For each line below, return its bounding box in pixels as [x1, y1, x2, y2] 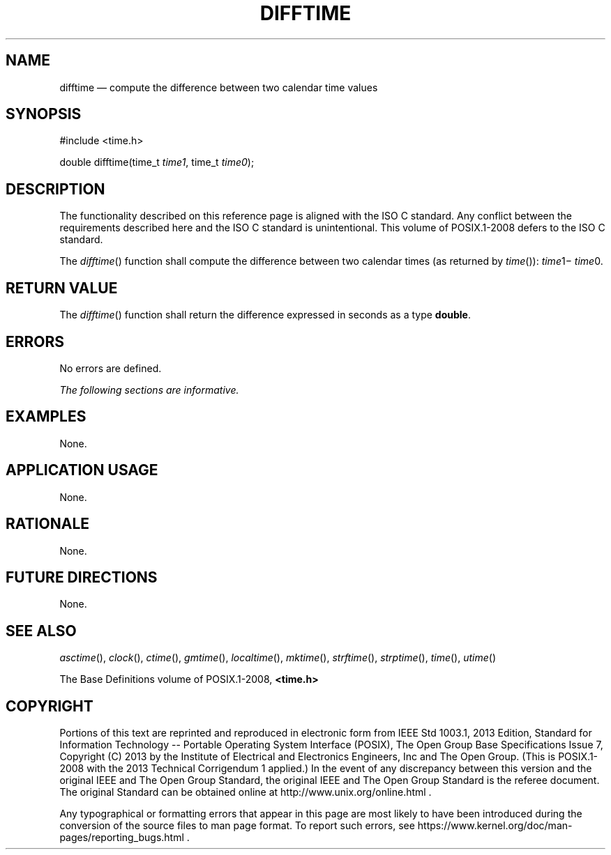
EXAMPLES [6, 408, 86, 426]
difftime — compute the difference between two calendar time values [59, 81, 378, 93]
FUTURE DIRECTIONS [6, 568, 158, 586]
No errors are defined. [59, 362, 162, 374]
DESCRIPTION [6, 180, 105, 198]
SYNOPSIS [6, 105, 82, 123]
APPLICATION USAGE [6, 461, 158, 479]
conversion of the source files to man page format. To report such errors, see [59, 819, 415, 832]
